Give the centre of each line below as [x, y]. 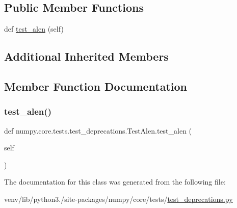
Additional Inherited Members [86, 56]
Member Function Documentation [96, 86]
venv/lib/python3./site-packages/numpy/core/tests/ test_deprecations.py [118, 199]
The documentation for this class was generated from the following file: [115, 182]
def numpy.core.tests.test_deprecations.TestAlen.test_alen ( [98, 130]
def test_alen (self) [34, 29]
